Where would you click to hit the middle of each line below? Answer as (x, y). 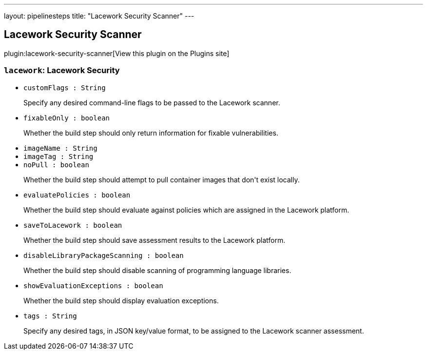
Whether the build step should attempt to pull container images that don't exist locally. (162, 179)
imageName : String (60, 148)
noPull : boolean (56, 165)
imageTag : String (58, 156)
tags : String (50, 316)
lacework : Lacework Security (62, 70)
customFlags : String (65, 88)
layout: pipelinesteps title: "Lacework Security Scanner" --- (99, 16)
